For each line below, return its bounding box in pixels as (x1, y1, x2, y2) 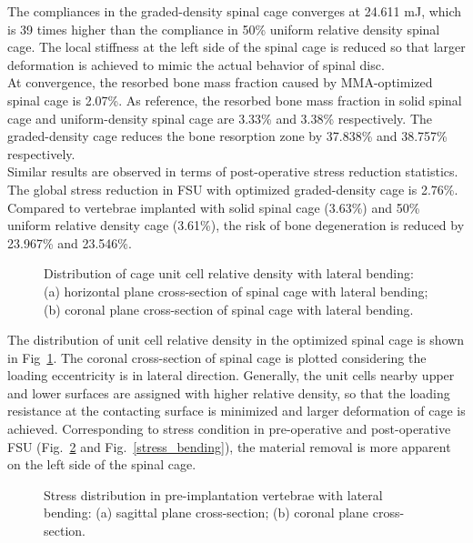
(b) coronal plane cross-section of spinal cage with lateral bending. (44, 299, 414, 318)
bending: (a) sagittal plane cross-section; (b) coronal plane (44, 503, 369, 522)
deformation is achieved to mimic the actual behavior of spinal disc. (7, 55, 385, 74)
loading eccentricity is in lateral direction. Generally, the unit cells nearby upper (7, 366, 455, 385)
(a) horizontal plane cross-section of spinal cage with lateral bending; (44, 281, 428, 300)
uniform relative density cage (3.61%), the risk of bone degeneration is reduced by (7, 216, 465, 235)
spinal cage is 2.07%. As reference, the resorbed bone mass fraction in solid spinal (7, 90, 462, 109)
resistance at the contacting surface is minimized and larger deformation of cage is (7, 401, 466, 420)
